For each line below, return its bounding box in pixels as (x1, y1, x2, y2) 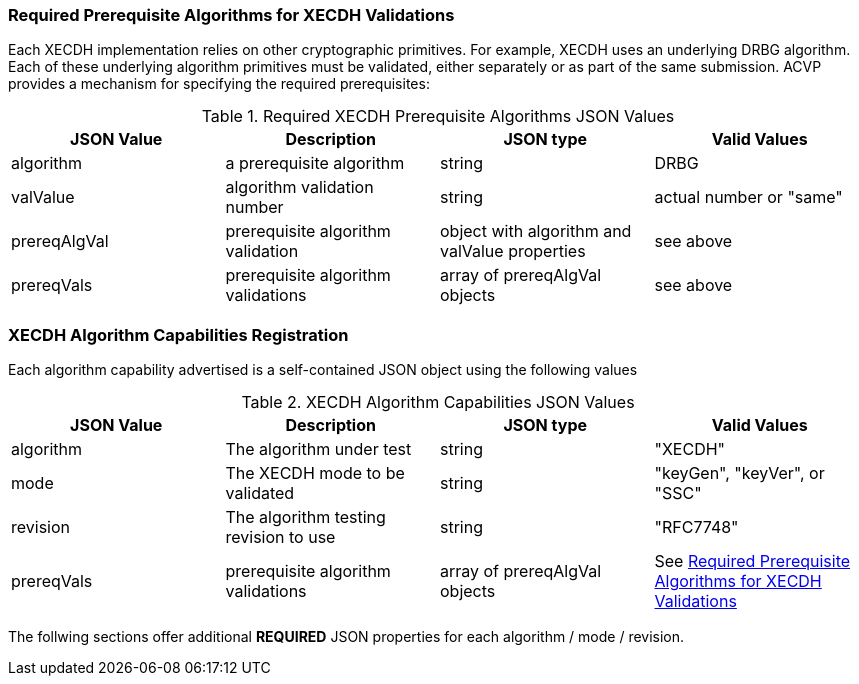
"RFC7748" (654, 517, 739, 538)
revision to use (225, 527, 336, 548)
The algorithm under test (225, 439, 412, 460)
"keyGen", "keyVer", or (654, 463, 825, 484)
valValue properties (440, 241, 586, 262)
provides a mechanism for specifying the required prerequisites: (8, 75, 430, 93)
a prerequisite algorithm (225, 153, 405, 174)
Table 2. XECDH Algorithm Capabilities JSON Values (241, 392, 635, 413)
